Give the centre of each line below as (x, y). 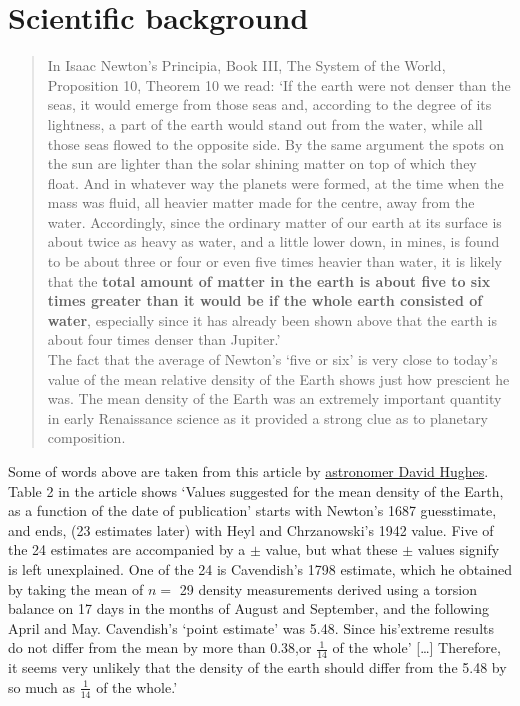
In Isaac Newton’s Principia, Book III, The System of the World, (246, 65)
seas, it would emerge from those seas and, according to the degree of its (269, 104)
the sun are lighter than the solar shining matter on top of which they (262, 163)
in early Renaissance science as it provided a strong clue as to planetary (268, 417)
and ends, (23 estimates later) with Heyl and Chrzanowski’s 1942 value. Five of (251, 529)
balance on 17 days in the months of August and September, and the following (248, 608)
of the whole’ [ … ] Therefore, (416, 647)
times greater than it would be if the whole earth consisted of (265, 300)
